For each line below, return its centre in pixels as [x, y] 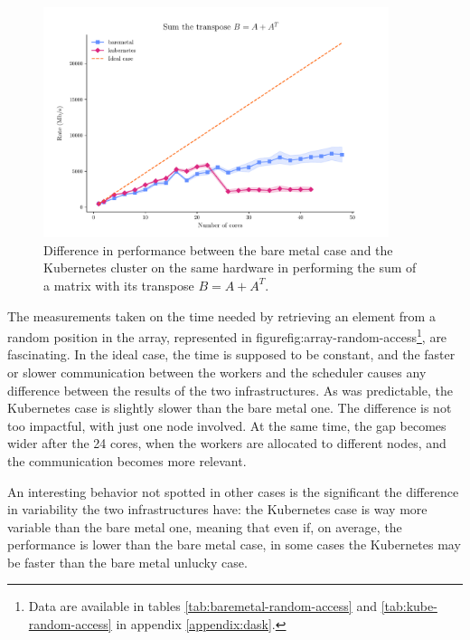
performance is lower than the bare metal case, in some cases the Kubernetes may [234, 544]
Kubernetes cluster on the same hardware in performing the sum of [230, 267]
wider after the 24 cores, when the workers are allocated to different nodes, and [227, 443]
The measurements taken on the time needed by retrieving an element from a [221, 315]
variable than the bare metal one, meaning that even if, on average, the [205, 526]
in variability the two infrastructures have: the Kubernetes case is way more [217, 509]
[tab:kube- [409, 606]
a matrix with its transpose [119, 285]
